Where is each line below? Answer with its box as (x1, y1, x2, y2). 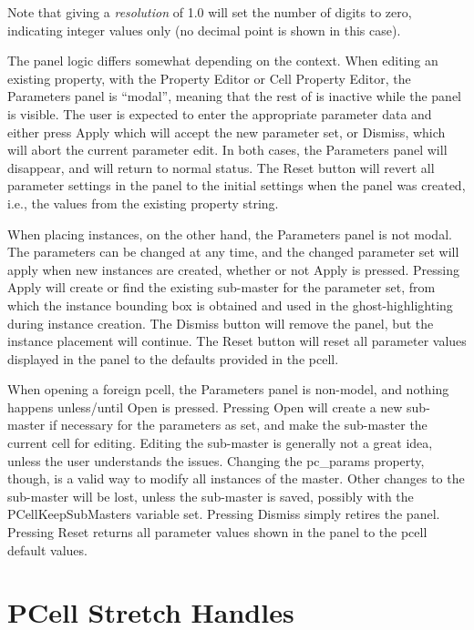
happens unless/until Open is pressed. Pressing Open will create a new (7, 397, 403, 416)
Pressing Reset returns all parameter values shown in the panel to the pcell (7, 523, 428, 542)
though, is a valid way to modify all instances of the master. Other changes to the (7, 469, 465, 488)
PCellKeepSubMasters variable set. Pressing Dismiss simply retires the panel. (7, 504, 440, 523)
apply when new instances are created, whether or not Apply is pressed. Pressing (7, 259, 460, 279)
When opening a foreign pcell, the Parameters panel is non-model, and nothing (7, 380, 449, 399)
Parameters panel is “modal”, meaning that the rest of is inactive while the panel (7, 86, 461, 106)
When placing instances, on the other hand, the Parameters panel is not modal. (7, 224, 452, 243)
